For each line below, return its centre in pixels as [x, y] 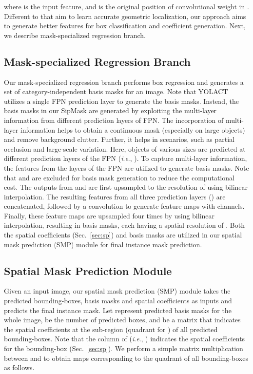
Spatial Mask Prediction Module [88, 270]
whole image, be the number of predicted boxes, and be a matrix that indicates [122, 320]
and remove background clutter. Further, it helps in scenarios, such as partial [119, 139]
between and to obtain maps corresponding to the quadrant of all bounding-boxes [126, 358]
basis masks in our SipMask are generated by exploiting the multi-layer [110, 110]
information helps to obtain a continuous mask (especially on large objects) [133, 129]
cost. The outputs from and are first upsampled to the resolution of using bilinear [126, 187]
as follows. [19, 367]
